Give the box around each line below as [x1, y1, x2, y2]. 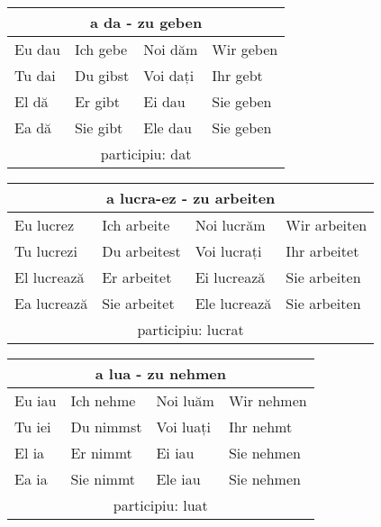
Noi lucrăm [195, 214, 266, 235]
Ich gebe [74, 39, 128, 59]
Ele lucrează [195, 293, 272, 313]
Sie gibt [74, 117, 123, 138]
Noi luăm [156, 390, 214, 411]
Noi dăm [143, 39, 198, 59]
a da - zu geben [90, 12, 203, 32]
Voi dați [143, 65, 195, 86]
